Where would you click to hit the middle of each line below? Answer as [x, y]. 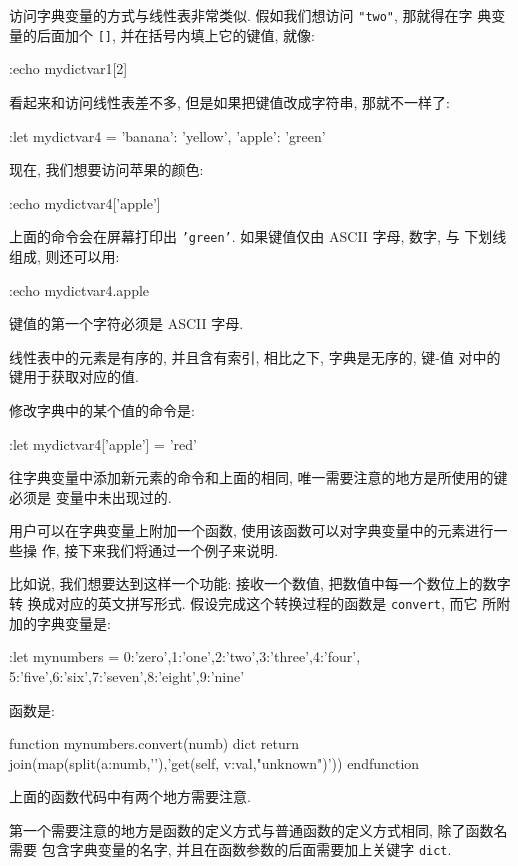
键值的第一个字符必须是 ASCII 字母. [126, 323]
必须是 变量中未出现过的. [90, 496]
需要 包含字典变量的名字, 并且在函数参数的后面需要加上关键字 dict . [230, 849]
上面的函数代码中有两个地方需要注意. [130, 796]
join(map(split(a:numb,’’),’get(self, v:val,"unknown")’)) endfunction [214, 762]
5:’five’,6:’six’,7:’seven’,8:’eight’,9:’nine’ [127, 675]
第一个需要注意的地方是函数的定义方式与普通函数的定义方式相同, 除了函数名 [258, 829]
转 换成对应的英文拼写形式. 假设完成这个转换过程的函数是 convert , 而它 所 [253, 603]
